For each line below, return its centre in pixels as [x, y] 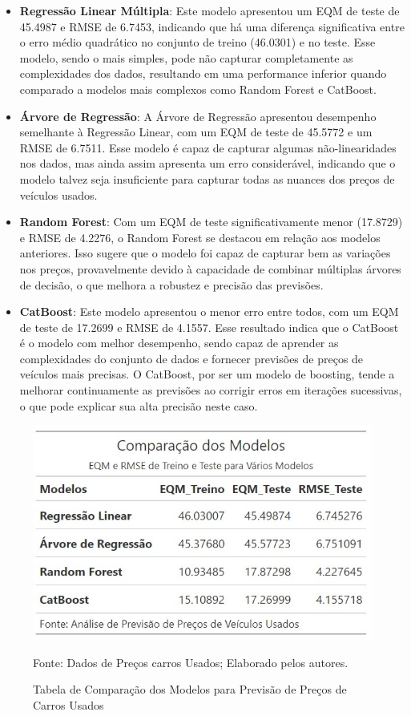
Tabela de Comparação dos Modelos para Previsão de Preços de [190, 689]
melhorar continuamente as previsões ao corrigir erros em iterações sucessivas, [211, 390]
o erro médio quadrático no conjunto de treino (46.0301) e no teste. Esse [197, 42]
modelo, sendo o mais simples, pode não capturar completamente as [186, 57]
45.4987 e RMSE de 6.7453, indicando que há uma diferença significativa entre [212, 26]
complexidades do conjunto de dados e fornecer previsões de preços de [191, 358]
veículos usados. [58, 194]
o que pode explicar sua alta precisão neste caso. [139, 405]
